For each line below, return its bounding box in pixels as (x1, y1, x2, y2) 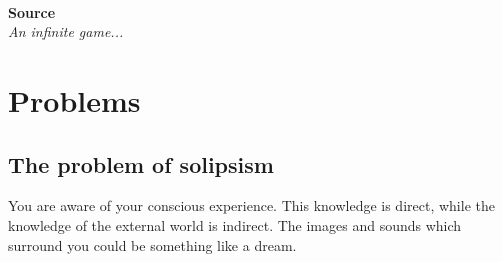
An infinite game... (8, 21, 124, 42)
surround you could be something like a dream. (8, 234, 297, 255)
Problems (8, 79, 141, 120)
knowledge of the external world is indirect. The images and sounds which (8, 214, 462, 235)
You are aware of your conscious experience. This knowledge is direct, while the (8, 195, 495, 216)
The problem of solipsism (8, 148, 274, 179)
